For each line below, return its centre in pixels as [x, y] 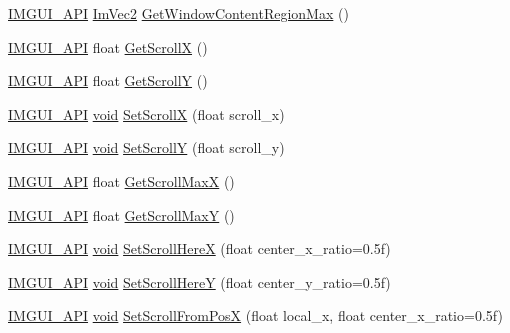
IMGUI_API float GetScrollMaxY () [121, 214]
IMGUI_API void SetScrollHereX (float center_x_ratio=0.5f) [199, 248]
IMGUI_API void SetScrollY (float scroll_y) [146, 147]
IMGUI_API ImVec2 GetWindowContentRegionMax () [178, 13]
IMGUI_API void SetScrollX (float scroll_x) [146, 113]
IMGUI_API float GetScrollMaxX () [121, 180]
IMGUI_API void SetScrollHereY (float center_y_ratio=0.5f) [199, 281]
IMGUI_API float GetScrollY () [108, 80]
